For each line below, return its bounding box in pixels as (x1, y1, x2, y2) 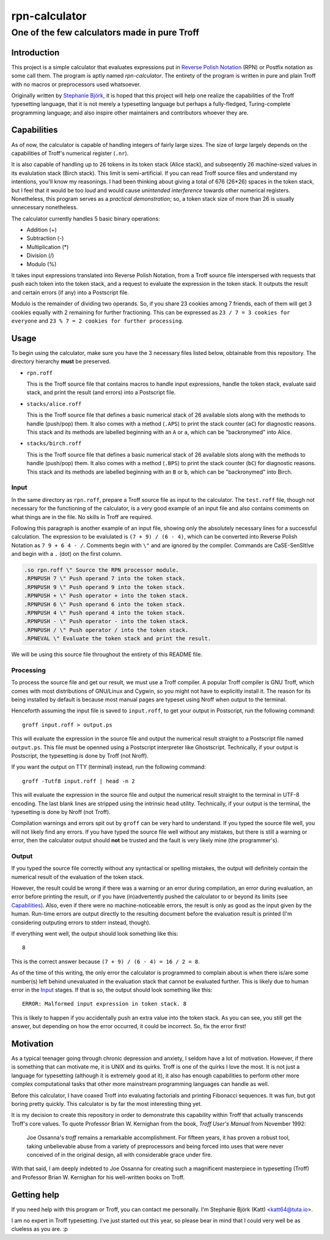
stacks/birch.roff (26, 440, 82, 447)
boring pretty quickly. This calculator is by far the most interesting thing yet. (11, 1100, 202, 1108)
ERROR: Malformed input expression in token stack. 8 (22, 1001, 186, 1007)
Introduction (11, 47, 60, 58)
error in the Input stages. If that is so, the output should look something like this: (11, 986, 213, 993)
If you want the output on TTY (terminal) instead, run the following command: (11, 763, 206, 771)
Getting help (11, 1189, 59, 1200)
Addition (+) (26, 226, 57, 234)
